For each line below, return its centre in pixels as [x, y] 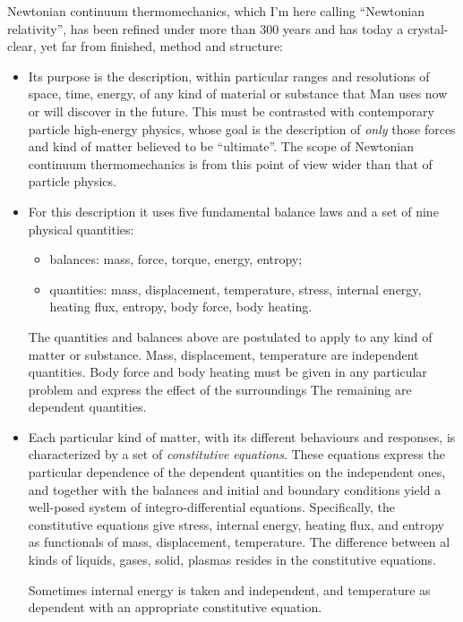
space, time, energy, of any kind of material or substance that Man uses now [238, 94]
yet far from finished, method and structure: [162, 46]
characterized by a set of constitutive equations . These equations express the [236, 454]
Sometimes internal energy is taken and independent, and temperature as [229, 589]
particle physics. [72, 181]
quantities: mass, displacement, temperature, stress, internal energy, [236, 289]
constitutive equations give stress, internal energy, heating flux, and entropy [236, 524]
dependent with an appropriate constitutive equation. [175, 607]
